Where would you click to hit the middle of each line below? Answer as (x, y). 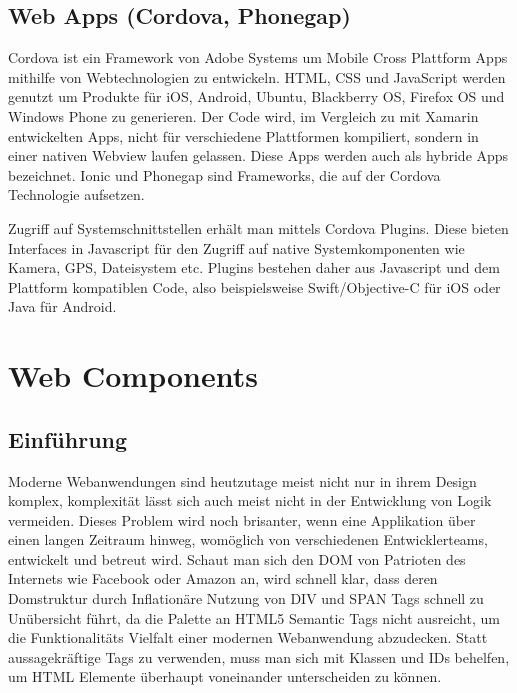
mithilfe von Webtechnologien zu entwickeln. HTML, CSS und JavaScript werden (257, 76)
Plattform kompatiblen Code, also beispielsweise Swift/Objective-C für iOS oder (254, 286)
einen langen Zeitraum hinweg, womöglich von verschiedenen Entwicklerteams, (248, 539)
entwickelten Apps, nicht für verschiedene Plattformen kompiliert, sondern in (243, 135)
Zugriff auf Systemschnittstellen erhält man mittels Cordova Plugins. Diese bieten (258, 227)
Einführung (68, 438)
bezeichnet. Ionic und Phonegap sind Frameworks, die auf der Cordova (224, 174)
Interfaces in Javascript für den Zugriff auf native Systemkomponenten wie (236, 247)
